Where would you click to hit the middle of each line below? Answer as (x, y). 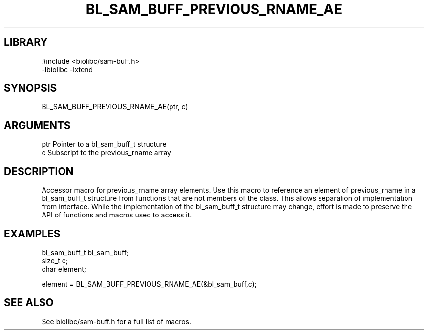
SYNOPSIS (31, 88)
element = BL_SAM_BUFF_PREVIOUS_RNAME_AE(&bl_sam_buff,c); (149, 284)
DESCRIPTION (39, 171)
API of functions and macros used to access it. (117, 215)
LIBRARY (26, 42)
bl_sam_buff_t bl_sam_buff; (85, 252)
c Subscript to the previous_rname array (106, 153)
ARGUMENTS (37, 125)
